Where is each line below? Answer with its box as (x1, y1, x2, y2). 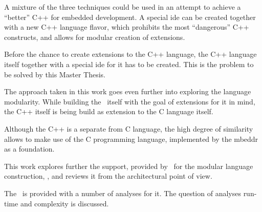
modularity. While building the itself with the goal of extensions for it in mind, (4, 96, 255, 107)
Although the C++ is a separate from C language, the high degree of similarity (4, 123, 253, 134)
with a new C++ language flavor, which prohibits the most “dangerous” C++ (4, 22, 249, 32)
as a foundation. (4, 143, 55, 154)
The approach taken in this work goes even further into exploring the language (4, 86, 251, 97)
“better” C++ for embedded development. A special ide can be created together (4, 11, 256, 22)
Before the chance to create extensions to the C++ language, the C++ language (4, 49, 257, 59)
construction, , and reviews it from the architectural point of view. (4, 171, 212, 181)
